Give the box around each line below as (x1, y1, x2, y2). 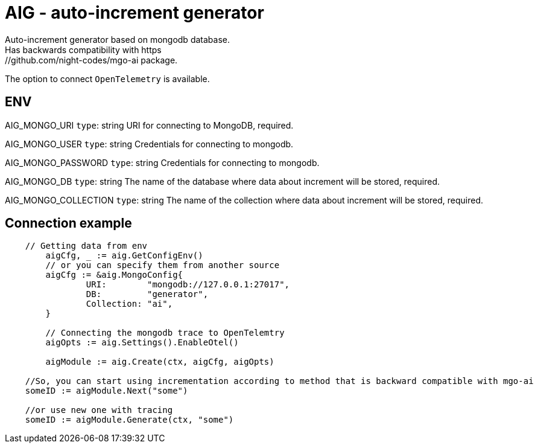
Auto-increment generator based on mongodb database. (5, 34, 230, 45)
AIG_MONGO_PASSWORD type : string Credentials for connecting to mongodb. (5, 157, 320, 168)
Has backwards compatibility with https (5, 44, 162, 55)
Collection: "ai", (86, 299, 173, 309)
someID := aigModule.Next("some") (25, 386, 188, 396)
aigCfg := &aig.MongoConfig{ (45, 270, 183, 280)
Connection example (5, 216, 132, 231)
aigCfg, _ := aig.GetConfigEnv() (45, 251, 203, 261)
